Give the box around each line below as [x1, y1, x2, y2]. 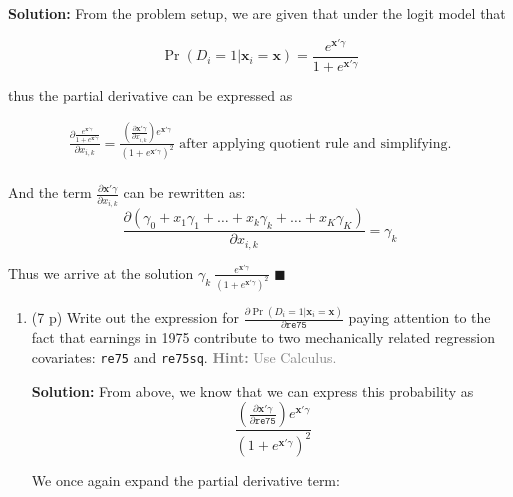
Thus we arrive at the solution [8, 262, 194, 283]
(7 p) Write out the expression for [31, 307, 239, 328]
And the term [8, 182, 92, 203]
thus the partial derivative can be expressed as [8, 84, 293, 105]
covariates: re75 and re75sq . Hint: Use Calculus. [31, 347, 337, 368]
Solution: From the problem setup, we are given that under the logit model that [8, 3, 506, 23]
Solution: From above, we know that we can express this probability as [31, 380, 474, 401]
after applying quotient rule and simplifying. [179, 136, 452, 151]
